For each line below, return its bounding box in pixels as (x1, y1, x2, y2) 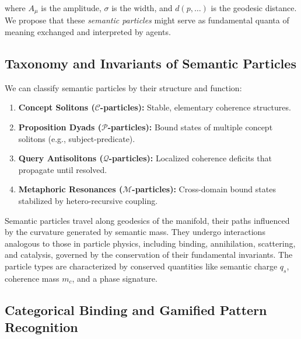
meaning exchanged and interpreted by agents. (5, 26, 171, 38)
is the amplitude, (41, 2, 101, 13)
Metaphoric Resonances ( (18, 183, 123, 195)
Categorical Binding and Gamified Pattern (5, 300, 267, 319)
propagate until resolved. (18, 163, 107, 175)
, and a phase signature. (72, 272, 157, 284)
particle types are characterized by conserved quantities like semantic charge (5, 260, 278, 272)
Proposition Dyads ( (18, 121, 101, 133)
